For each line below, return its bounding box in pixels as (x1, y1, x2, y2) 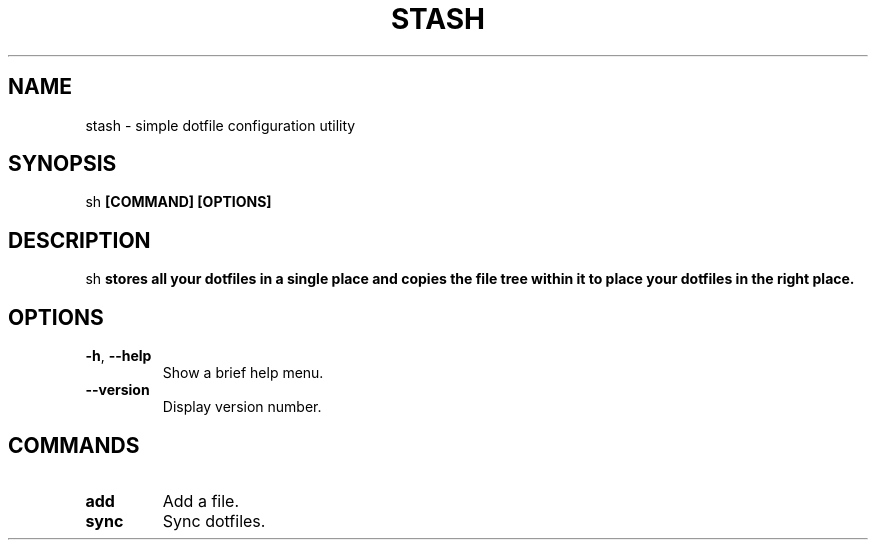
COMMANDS (8, 432, 140, 458)
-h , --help (85, 347, 152, 365)
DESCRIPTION (8, 227, 151, 253)
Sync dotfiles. (162, 510, 266, 531)
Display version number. (162, 398, 322, 416)
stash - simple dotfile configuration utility (85, 116, 356, 134)
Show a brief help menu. (162, 364, 324, 382)
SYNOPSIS (8, 151, 117, 177)
